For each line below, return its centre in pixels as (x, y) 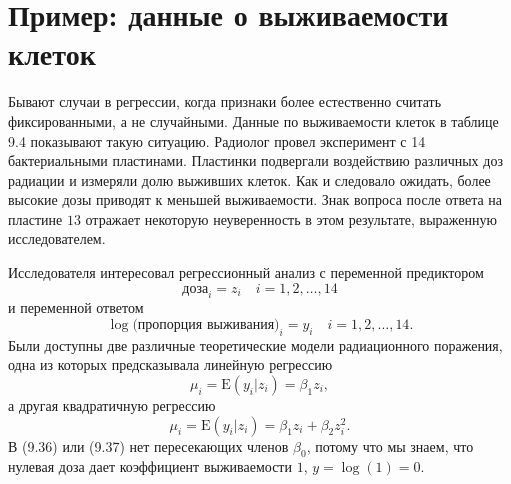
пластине (35, 218)
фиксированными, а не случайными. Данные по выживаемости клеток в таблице (253, 120)
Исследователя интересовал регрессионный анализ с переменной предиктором (246, 272)
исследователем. (57, 238)
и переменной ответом (76, 307)
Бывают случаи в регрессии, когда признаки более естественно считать (225, 101)
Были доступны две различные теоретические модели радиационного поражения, (255, 344)
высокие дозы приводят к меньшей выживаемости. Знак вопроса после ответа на (255, 199)
